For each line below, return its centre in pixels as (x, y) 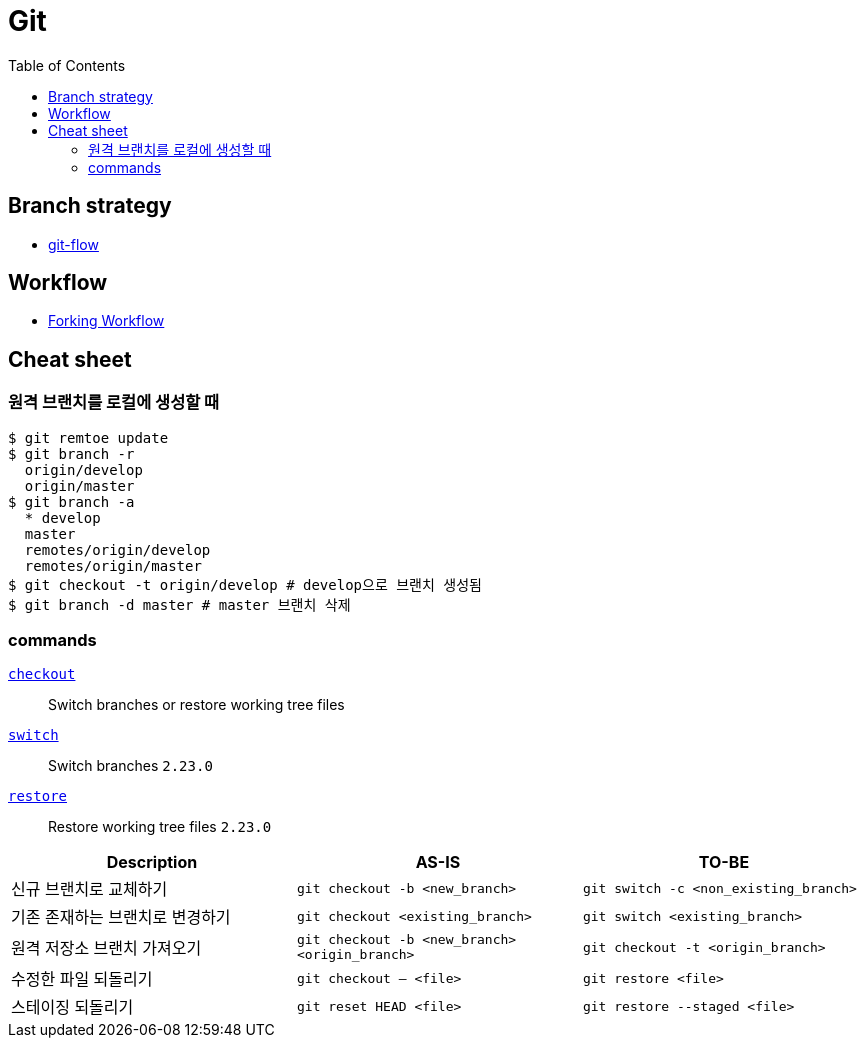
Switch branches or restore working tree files (196, 705)
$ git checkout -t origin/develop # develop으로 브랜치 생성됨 (245, 584)
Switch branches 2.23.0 (130, 766)
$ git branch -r (71, 453)
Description (152, 862)
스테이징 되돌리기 (72, 1007)
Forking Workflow (106, 321)
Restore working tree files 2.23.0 (160, 827)
